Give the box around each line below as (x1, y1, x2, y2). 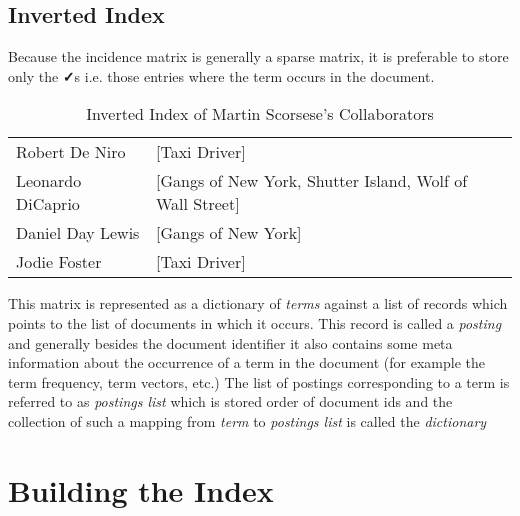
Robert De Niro (16, 140, 126, 164)
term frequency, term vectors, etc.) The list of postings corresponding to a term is (8, 371, 510, 392)
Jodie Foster (16, 250, 102, 274)
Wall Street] (155, 192, 240, 216)
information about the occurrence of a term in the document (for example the (8, 352, 485, 373)
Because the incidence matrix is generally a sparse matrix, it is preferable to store (8, 46, 509, 67)
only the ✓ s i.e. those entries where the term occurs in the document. (8, 65, 435, 86)
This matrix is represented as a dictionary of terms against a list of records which (8, 293, 508, 314)
